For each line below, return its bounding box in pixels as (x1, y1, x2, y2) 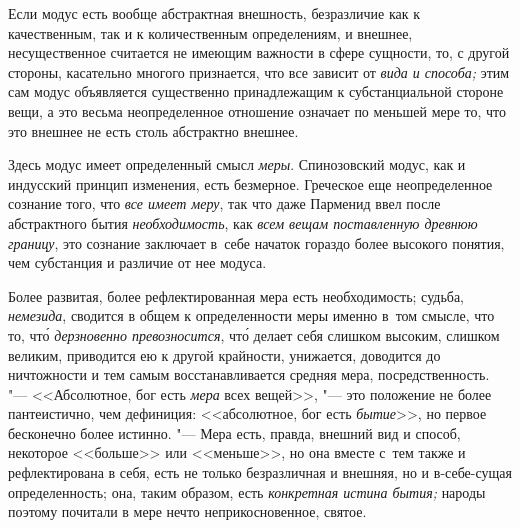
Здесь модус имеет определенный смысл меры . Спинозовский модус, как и (8, 154, 466, 175)
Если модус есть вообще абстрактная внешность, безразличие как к (8, 3, 420, 23)
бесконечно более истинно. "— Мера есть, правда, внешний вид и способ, (8, 422, 461, 443)
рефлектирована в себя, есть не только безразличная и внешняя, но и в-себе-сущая (8, 462, 512, 483)
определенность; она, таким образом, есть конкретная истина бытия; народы (8, 481, 486, 502)
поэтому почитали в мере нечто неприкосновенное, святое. (8, 501, 367, 522)
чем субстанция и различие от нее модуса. (8, 252, 267, 273)
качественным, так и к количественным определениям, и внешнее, (8, 22, 413, 43)
